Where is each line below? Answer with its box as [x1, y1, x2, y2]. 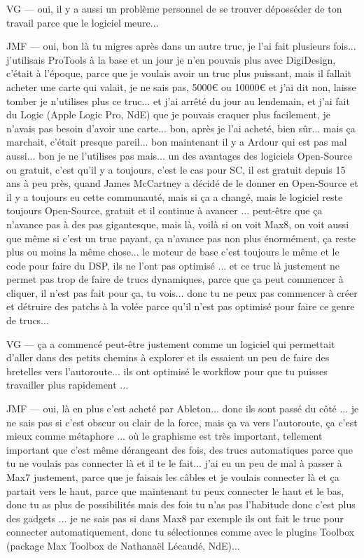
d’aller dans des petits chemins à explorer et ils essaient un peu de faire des [6, 350, 330, 365]
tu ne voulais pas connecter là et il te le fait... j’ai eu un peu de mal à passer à [6, 456, 342, 470]
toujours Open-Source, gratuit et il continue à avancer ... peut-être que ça [6, 203, 323, 218]
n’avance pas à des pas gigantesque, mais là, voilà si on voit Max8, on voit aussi [6, 216, 349, 231]
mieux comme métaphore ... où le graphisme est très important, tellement [6, 428, 323, 443]
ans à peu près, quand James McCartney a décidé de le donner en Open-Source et [6, 176, 358, 190]
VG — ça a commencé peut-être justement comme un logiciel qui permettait [6, 336, 335, 351]
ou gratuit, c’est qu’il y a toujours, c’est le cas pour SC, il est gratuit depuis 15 [6, 162, 346, 176]
